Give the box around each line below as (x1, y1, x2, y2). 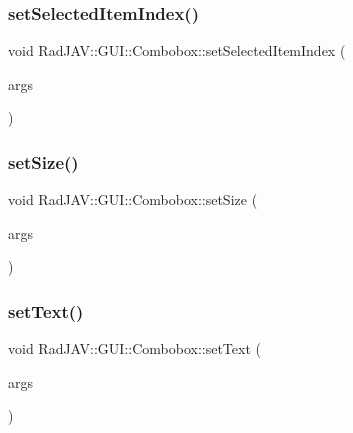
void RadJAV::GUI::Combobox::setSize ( (8, 189, 258, 210)
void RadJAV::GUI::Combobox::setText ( (8, 338, 261, 359)
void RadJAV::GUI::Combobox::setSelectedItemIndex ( (8, 40, 346, 61)
